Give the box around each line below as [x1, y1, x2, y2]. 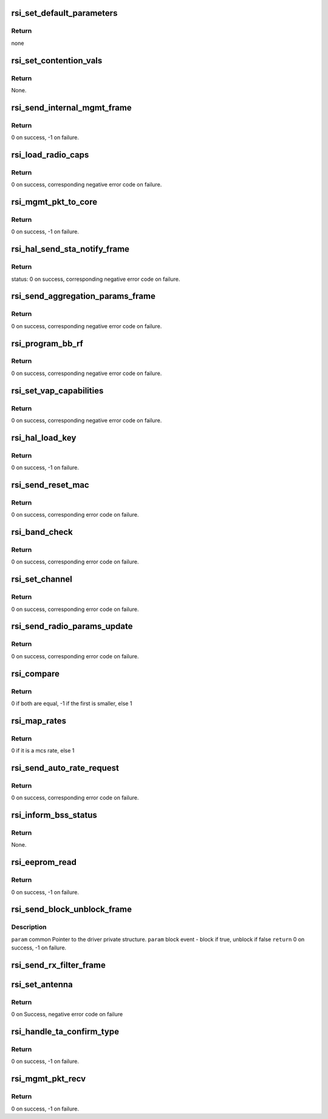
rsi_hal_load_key [11, 432, 77, 443]
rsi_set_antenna [11, 979, 73, 990]
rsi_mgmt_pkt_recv [11, 1073, 86, 1084]
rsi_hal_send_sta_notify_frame [11, 244, 130, 255]
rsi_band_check [11, 527, 73, 537]
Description [11, 923, 47, 931]
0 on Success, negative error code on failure [11, 1011, 123, 1018]
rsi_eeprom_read [11, 857, 77, 867]
